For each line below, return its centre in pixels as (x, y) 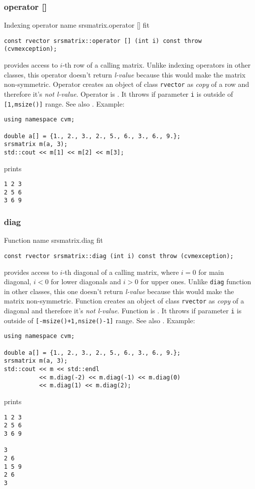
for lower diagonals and (86, 282)
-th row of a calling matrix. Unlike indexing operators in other (157, 65)
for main (211, 272)
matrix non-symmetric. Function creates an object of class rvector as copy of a (124, 301)
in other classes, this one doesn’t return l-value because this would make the (119, 291)
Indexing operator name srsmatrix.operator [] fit (77, 25)
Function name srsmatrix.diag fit (54, 240)
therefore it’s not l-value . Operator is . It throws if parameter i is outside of (119, 94)
